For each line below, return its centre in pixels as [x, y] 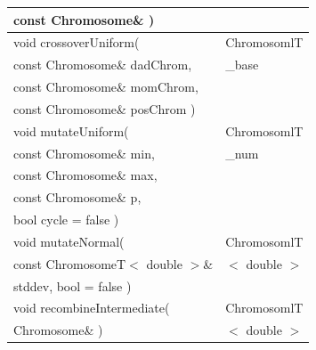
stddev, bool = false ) [73, 285]
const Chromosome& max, [85, 175]
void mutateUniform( [71, 130]
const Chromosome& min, [84, 153]
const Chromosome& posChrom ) [105, 108]
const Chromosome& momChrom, [106, 87]
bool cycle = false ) [66, 220]
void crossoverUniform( [77, 42]
